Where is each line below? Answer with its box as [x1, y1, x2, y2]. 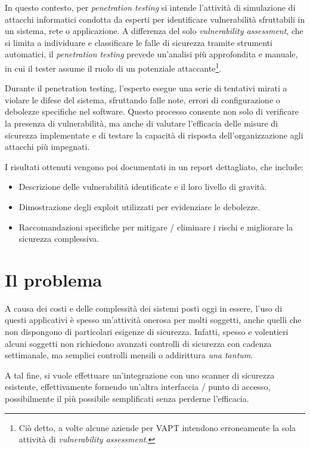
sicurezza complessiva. [18, 232, 100, 245]
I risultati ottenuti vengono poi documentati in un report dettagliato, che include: [5, 160, 303, 173]
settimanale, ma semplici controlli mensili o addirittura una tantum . [5, 349, 253, 361]
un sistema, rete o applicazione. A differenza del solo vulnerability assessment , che [5, 24, 303, 37]
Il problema [5, 267, 103, 291]
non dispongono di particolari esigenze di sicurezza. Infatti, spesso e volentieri [5, 325, 289, 338]
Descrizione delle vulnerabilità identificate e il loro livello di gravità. [18, 180, 267, 193]
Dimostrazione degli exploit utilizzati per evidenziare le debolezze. [18, 200, 261, 213]
